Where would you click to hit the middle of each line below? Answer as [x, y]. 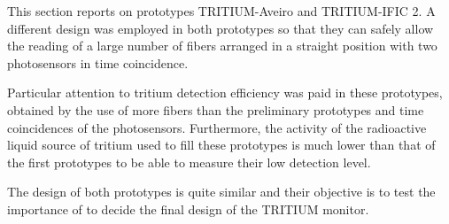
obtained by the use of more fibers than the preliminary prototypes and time [216, 109]
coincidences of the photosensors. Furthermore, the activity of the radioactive [217, 127]
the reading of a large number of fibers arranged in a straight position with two [222, 46]
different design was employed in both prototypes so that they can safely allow [221, 28]
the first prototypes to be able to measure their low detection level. [189, 162]
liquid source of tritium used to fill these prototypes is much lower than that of [221, 145]
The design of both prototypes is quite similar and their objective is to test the [221, 192]
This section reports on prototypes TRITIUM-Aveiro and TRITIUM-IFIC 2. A [221, 11]
